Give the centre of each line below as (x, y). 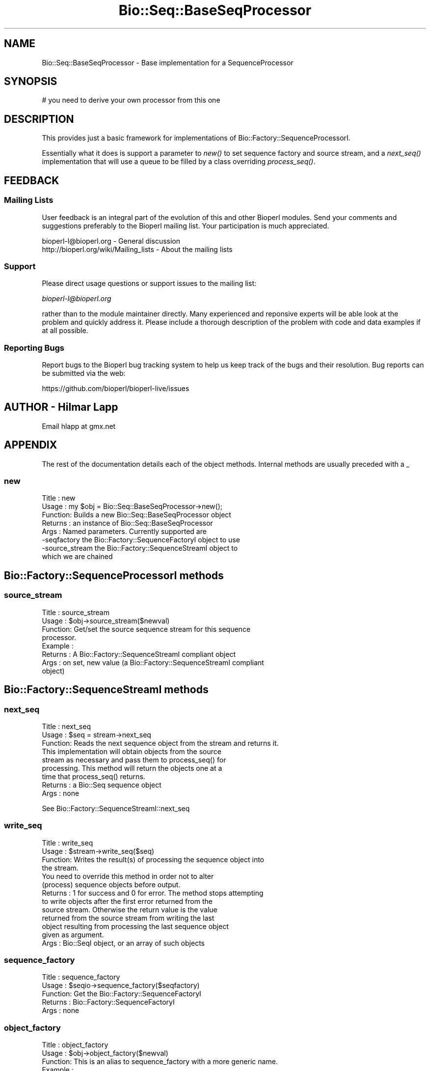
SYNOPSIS (31, 82)
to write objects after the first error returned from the (127, 901)
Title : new (59, 498)
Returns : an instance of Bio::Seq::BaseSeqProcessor (127, 523)
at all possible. (65, 331)
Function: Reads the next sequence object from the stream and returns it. (160, 743)
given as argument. (73, 934)
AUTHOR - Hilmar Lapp (61, 407)
